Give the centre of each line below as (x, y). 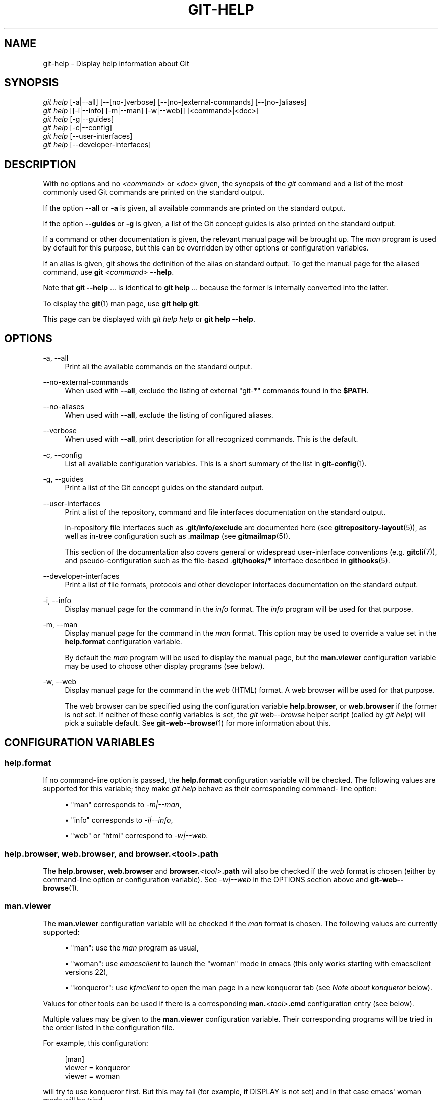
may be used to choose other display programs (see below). (165, 666)
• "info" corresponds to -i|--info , (119, 820)
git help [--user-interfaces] (88, 136)
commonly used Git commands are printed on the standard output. (154, 192)
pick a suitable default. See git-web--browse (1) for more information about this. (198, 723)
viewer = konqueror (97, 1067)
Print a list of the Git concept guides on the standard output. (164, 488)
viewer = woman (92, 1076)
